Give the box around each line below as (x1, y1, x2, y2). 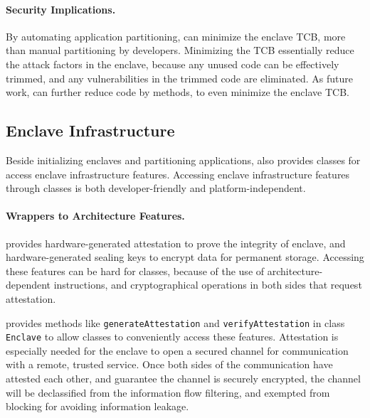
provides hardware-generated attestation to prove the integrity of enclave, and (6, 235, 346, 250)
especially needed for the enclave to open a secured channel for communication (6, 343, 349, 358)
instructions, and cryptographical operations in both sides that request (53, 277, 362, 292)
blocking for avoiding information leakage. (6, 399, 189, 414)
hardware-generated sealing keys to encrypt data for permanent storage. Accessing (6, 250, 364, 264)
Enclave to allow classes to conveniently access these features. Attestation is (6, 329, 339, 344)
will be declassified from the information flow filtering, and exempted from (6, 385, 330, 400)
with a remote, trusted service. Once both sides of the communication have (6, 357, 333, 372)
